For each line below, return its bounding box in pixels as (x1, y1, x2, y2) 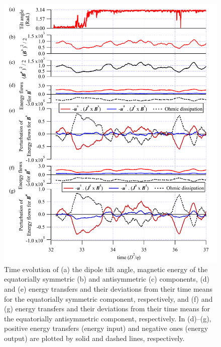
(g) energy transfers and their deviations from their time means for (4, 303, 210, 314)
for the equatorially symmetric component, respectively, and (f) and (4, 293, 213, 304)
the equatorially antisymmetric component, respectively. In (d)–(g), (4, 313, 211, 323)
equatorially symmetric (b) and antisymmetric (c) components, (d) (4, 274, 210, 284)
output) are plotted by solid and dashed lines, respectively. (4, 332, 185, 343)
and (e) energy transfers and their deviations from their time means (4, 283, 213, 294)
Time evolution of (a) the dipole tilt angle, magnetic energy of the (4, 264, 208, 274)
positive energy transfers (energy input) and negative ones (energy (4, 323, 208, 333)
